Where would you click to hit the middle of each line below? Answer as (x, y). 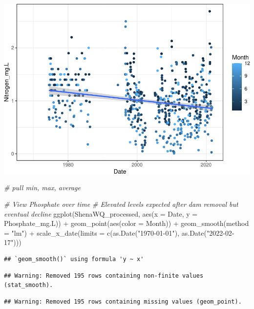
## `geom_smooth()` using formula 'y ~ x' (74, 259)
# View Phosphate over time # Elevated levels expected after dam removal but (121, 204)
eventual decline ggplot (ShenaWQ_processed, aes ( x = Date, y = (101, 213)
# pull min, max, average (42, 188)
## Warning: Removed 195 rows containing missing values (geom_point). (123, 301)
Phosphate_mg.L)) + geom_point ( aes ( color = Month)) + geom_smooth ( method (127, 223)
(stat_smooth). (29, 285)
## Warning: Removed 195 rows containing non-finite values (104, 276)
